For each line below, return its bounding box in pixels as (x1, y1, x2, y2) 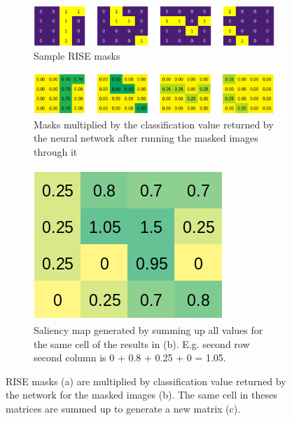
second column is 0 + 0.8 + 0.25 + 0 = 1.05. (34, 350, 226, 365)
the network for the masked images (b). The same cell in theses (6, 387, 277, 402)
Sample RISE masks (34, 48, 120, 63)
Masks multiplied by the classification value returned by (34, 116, 274, 131)
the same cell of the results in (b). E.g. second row (34, 336, 250, 351)
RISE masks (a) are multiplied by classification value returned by (6, 373, 286, 388)
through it (34, 144, 78, 159)
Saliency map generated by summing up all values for (34, 323, 263, 338)
